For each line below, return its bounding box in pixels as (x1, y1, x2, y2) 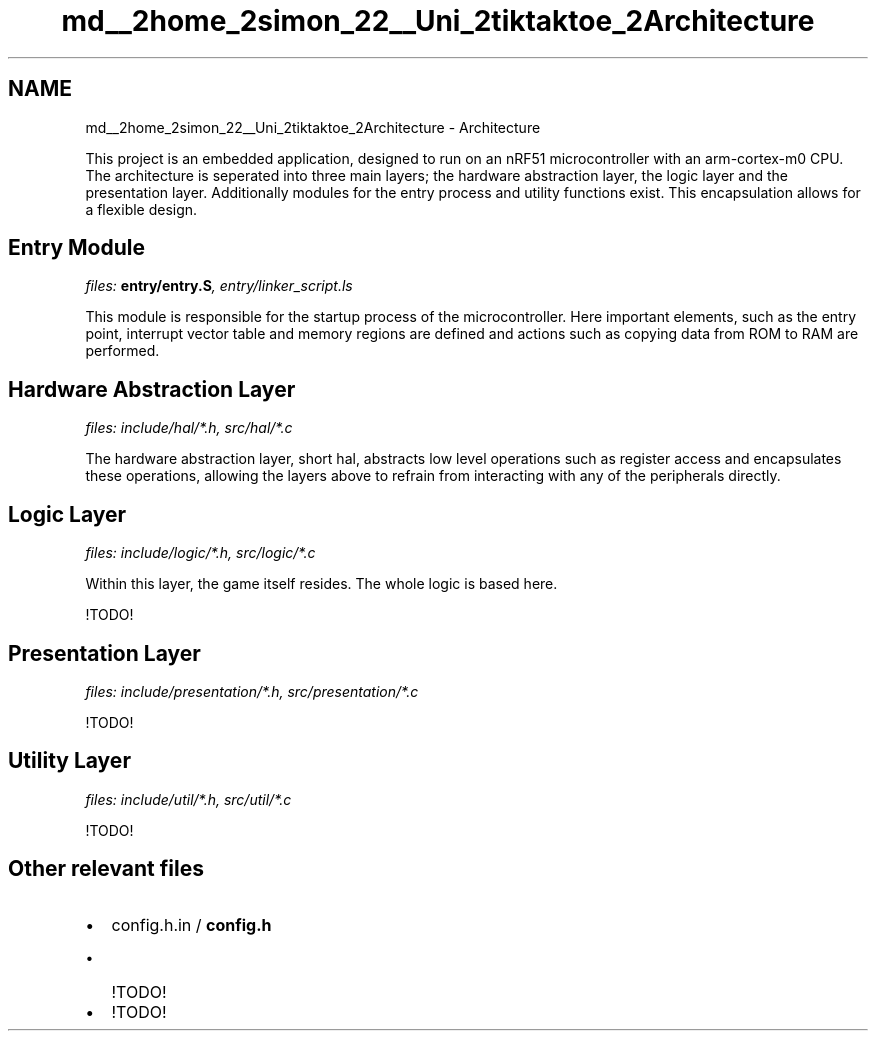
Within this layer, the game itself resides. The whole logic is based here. (85, 575, 558, 593)
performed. (85, 342, 160, 360)
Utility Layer (8, 748, 131, 774)
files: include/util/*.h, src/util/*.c (85, 790, 292, 808)
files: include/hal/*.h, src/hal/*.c (85, 419, 293, 437)
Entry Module (8, 235, 145, 261)
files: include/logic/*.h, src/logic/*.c (85, 544, 316, 562)
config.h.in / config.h (111, 914, 272, 935)
